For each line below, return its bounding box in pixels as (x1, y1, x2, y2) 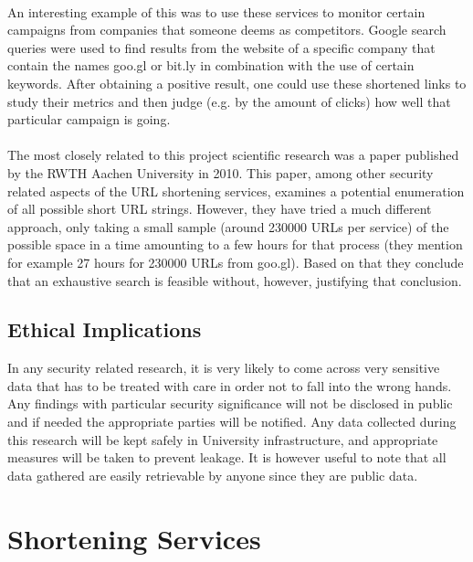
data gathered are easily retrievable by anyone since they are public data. (7, 465, 418, 484)
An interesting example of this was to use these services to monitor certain (7, 2, 426, 21)
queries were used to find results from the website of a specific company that (7, 37, 436, 57)
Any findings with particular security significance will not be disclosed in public (7, 394, 453, 413)
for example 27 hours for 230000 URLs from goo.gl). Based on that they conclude (7, 252, 464, 271)
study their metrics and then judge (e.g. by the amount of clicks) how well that (7, 91, 451, 111)
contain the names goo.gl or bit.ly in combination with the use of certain (7, 56, 415, 75)
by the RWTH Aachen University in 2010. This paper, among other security (7, 163, 434, 182)
